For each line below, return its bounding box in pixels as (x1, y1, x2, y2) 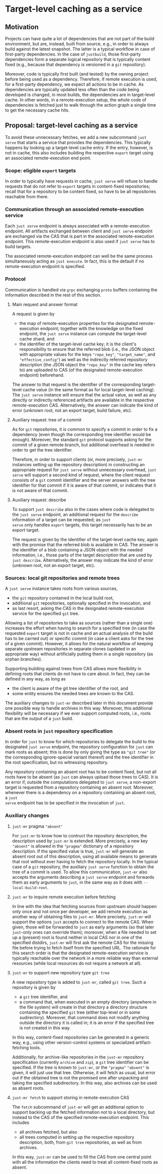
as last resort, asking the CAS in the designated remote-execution (12, 606, 145, 611)
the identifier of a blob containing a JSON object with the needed (12, 547, 143, 552)
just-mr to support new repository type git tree (12, 969, 110, 975)
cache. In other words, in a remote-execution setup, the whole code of (5, 97, 147, 103)
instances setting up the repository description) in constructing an (12, 461, 145, 467)
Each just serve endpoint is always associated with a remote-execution (5, 223, 150, 229)
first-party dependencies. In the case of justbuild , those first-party (5, 51, 141, 57)
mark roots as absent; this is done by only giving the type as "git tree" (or (5, 749, 156, 755)
